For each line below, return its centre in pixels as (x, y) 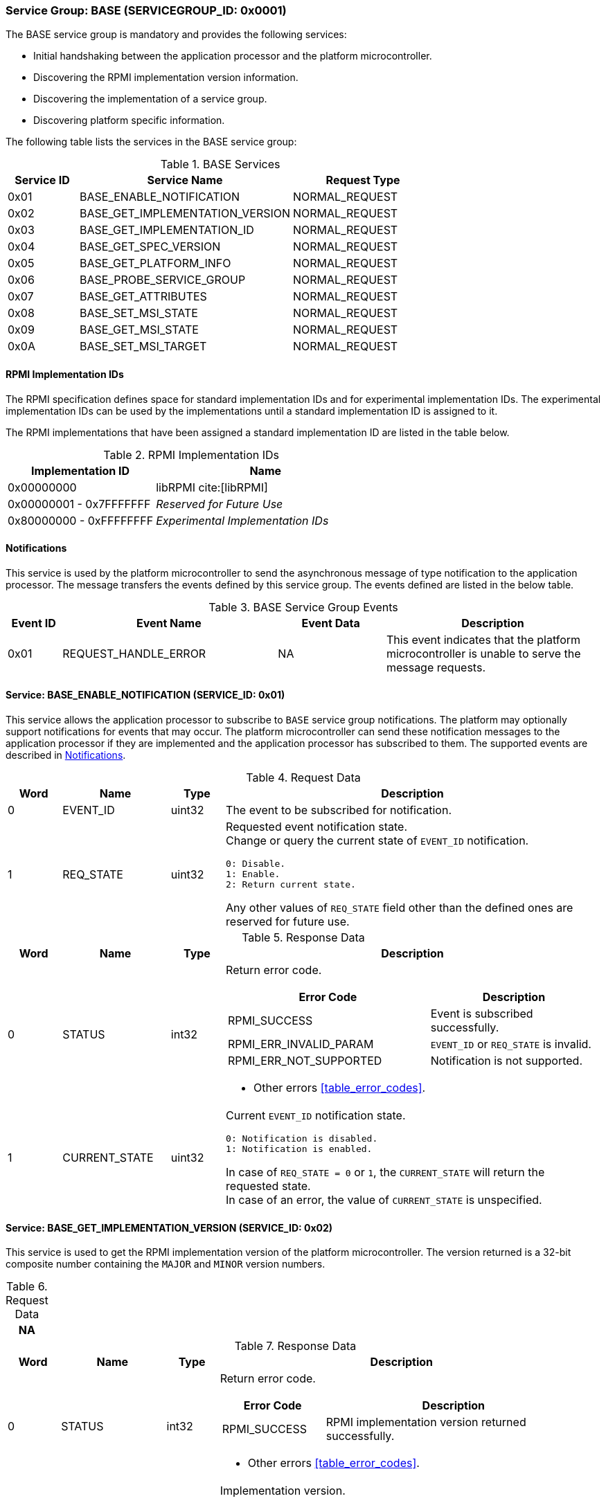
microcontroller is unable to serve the (483, 653)
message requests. (436, 667)
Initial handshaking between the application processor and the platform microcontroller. (233, 56)
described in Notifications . (66, 755)
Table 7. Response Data (295, 1346)
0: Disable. (256, 864)
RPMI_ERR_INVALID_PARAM (301, 1044)
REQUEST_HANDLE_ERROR (134, 653)
